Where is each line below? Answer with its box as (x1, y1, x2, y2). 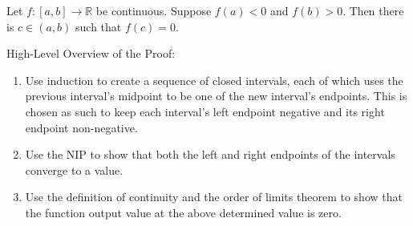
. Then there (342, 2, 404, 18)
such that (75, 18, 122, 34)
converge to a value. (25, 161, 123, 178)
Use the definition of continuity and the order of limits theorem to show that (25, 188, 403, 205)
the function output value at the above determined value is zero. (25, 204, 342, 220)
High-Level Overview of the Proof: (6, 45, 176, 62)
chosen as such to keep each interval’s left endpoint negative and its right (25, 103, 385, 119)
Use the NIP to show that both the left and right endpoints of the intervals (25, 146, 395, 163)
